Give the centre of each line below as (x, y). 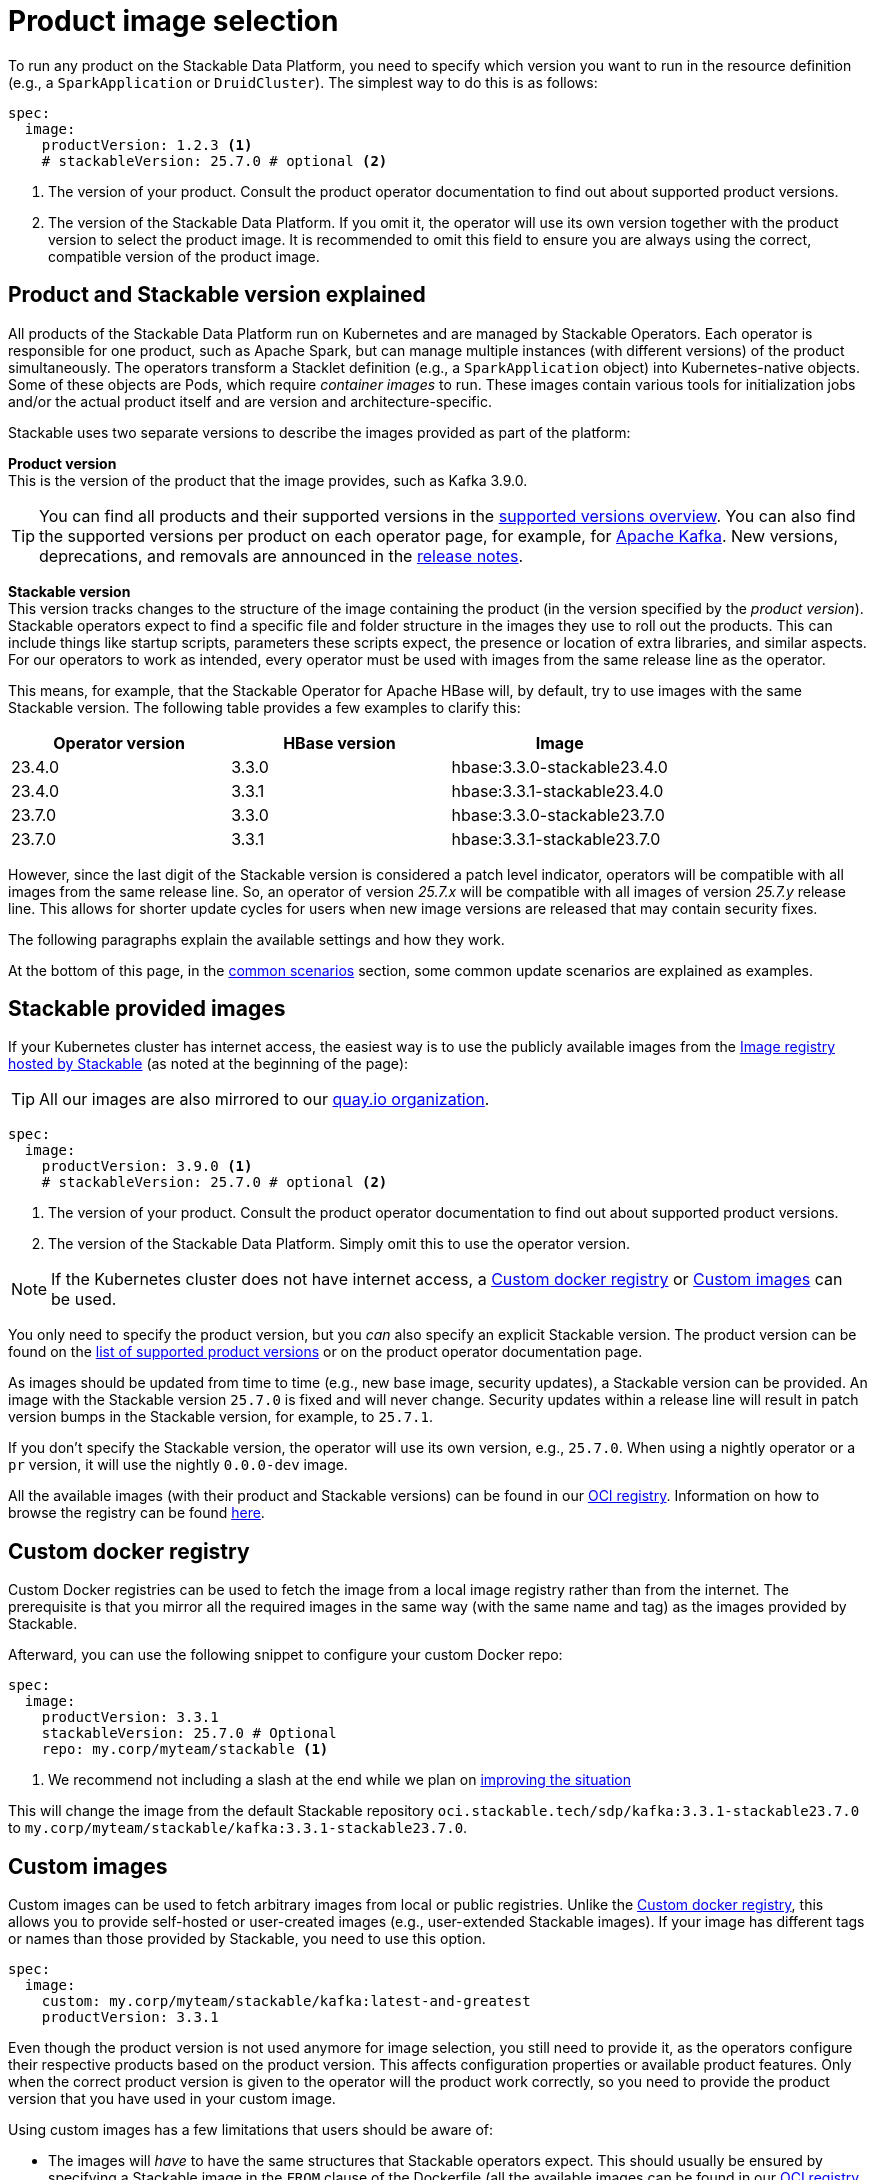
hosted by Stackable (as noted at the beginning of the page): (208, 1064)
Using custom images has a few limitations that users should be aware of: (251, 2130)
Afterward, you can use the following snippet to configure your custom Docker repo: (285, 1655)
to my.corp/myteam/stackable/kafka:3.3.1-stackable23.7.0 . (238, 1828)
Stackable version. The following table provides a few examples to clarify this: (264, 707)
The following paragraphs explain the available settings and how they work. (256, 939)
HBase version (339, 742)
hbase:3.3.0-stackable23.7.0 (558, 814)
